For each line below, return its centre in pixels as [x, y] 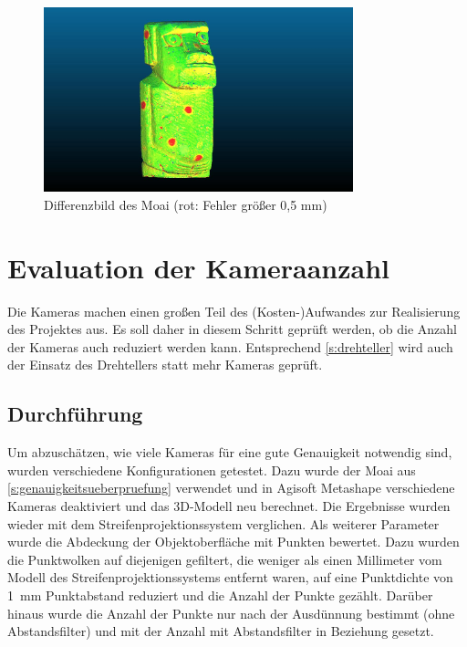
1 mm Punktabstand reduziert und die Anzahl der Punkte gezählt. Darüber [220, 595]
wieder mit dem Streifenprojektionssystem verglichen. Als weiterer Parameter [223, 523]
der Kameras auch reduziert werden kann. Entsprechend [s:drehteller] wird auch [230, 346]
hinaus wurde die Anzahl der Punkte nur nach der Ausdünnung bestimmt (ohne [231, 613]
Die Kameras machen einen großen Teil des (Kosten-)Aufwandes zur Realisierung [234, 311]
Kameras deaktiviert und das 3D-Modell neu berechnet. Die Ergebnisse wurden [229, 506]
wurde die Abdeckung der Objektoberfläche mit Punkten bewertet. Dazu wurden [233, 542]
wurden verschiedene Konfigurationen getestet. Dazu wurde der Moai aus [212, 470]
